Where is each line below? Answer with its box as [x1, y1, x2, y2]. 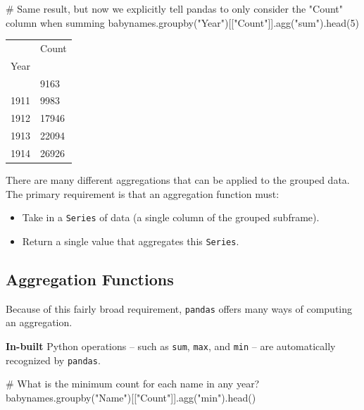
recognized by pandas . [6, 352, 101, 367]
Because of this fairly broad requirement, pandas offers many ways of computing [6, 301, 353, 316]
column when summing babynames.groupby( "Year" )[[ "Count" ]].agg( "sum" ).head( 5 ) [6, 15, 360, 30]
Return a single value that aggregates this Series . [22, 233, 239, 248]
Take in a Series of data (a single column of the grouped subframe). [22, 210, 320, 225]
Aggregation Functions [6, 268, 174, 290]
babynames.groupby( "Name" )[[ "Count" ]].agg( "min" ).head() [6, 390, 256, 404]
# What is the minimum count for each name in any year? [6, 376, 260, 391]
